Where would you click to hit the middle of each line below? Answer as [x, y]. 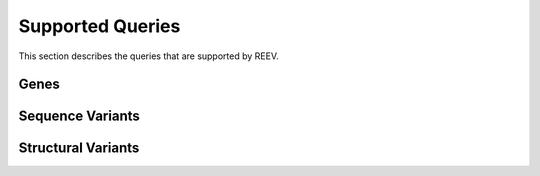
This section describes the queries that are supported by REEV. [148, 56]
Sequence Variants [79, 116]
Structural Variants [79, 148]
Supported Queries [99, 26]
